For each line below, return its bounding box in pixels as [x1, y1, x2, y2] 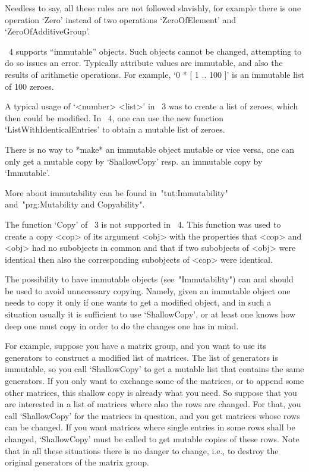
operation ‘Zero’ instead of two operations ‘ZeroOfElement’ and [5, 13, 237, 26]
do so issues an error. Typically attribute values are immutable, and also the [5, 56, 283, 69]
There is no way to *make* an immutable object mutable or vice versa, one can [5, 143, 295, 155]
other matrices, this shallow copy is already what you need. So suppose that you [5, 386, 297, 398]
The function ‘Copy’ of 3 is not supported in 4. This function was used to [5, 218, 281, 230]
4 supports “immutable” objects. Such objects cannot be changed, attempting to [8, 45, 302, 57]
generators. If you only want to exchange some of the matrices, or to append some [5, 375, 304, 387]
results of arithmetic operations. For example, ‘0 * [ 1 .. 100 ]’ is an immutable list [5, 68, 304, 80]
